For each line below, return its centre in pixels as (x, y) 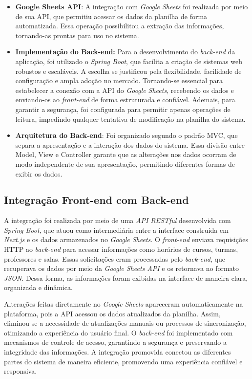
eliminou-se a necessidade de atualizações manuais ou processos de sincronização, (125, 323)
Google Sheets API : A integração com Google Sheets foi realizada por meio (132, 6)
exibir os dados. (39, 173)
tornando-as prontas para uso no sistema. (77, 35)
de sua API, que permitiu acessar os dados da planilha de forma (111, 16)
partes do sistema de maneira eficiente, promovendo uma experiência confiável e (123, 361)
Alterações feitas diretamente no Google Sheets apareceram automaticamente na (124, 304)
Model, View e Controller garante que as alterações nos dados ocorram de (126, 154)
